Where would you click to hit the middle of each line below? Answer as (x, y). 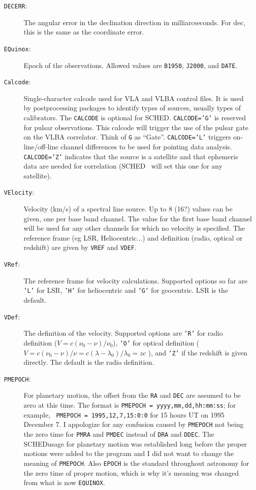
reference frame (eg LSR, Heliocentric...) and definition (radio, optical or (133, 237)
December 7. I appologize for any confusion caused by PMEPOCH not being (134, 424)
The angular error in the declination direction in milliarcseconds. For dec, (135, 22)
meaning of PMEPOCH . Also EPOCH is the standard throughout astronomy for (136, 463)
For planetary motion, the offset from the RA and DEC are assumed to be (132, 395)
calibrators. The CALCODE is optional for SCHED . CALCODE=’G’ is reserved (135, 117)
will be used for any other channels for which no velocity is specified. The (134, 228)
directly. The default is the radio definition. (89, 362)
